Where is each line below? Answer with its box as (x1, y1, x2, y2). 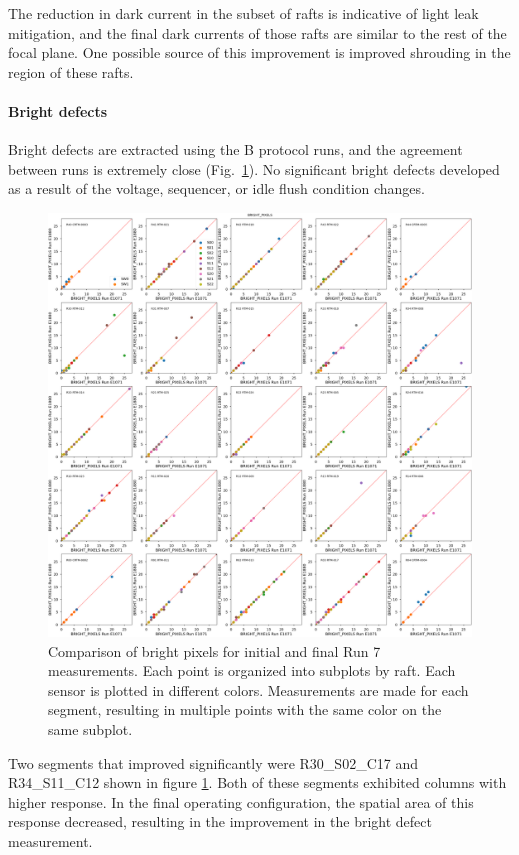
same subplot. (48, 718, 133, 739)
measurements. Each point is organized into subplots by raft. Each (48, 660, 456, 681)
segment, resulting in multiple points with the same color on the (48, 699, 442, 720)
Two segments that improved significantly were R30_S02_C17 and (8, 752, 418, 773)
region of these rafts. (8, 61, 134, 82)
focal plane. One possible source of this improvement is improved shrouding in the (8, 42, 511, 63)
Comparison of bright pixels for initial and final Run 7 (48, 640, 381, 661)
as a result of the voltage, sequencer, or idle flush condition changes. (8, 178, 425, 199)
